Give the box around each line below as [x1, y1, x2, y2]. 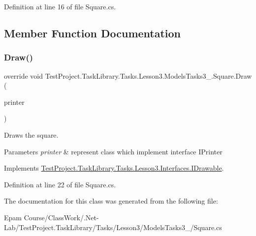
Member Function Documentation [4, 25, 181, 40]
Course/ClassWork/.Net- [24, 212, 99, 222]
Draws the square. [4, 129, 59, 140]
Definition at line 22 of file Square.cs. [4, 179, 116, 189]
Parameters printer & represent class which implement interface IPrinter [4, 146, 223, 156]
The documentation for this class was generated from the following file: [4, 196, 218, 206]
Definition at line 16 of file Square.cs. [4, 1, 116, 11]
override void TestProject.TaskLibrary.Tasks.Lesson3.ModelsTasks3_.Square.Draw [4, 70, 252, 81]
